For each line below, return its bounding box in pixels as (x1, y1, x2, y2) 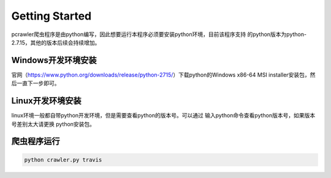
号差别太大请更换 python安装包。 (11, 120, 95, 128)
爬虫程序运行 (11, 136, 60, 147)
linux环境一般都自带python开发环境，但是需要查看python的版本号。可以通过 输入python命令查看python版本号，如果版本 (11, 112, 316, 119)
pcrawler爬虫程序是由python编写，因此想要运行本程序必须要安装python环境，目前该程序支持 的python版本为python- (11, 31, 306, 38)
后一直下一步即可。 (11, 80, 60, 87)
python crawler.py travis (24, 156, 102, 163)
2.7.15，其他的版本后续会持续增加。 (11, 39, 101, 46)
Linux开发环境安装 (11, 95, 82, 106)
